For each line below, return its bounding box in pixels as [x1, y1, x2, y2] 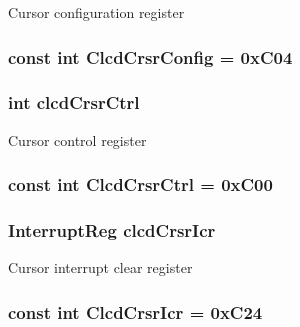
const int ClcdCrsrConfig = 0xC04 [8, 44, 293, 69]
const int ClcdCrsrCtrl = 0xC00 [8, 172, 273, 197]
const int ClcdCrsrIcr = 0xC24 [8, 299, 263, 324]
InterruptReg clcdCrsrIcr [8, 218, 216, 243]
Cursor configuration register [8, 2, 185, 22]
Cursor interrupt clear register [8, 257, 193, 278]
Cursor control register [8, 129, 147, 150]
